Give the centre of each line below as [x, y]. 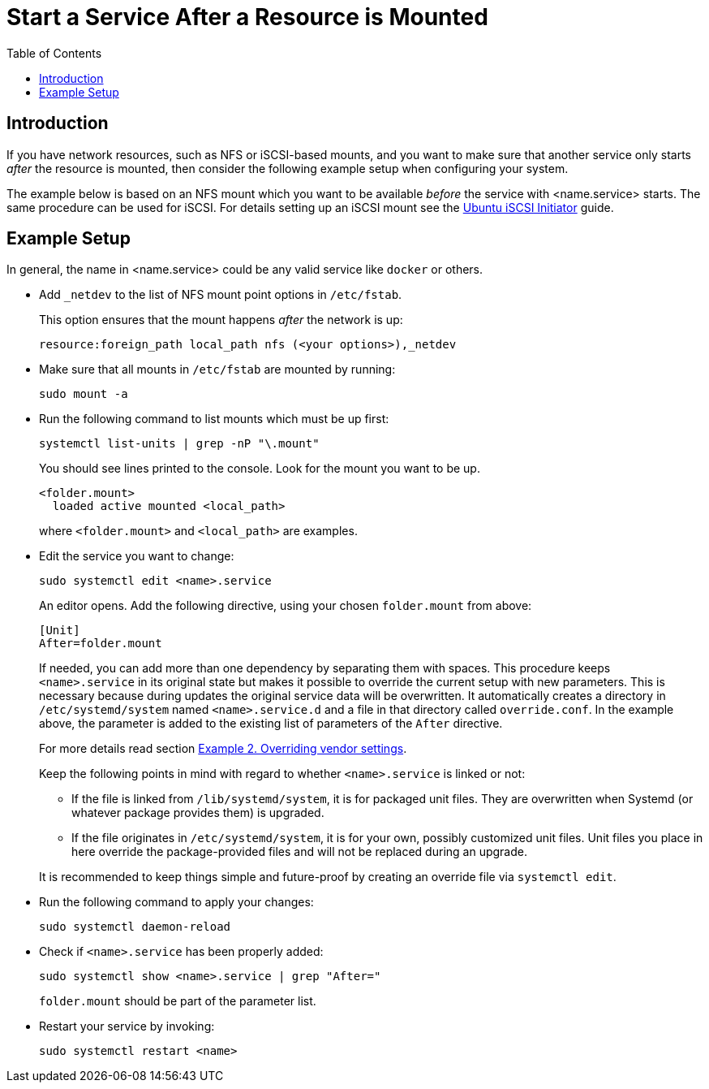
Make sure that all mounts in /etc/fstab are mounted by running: [217, 369]
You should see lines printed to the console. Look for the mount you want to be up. [260, 469]
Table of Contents [54, 53]
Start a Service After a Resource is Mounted [247, 17]
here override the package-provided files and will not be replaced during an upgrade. [299, 852]
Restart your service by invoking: [127, 1026]
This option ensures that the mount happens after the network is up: [221, 320]
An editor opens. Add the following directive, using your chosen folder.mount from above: [286, 606]
